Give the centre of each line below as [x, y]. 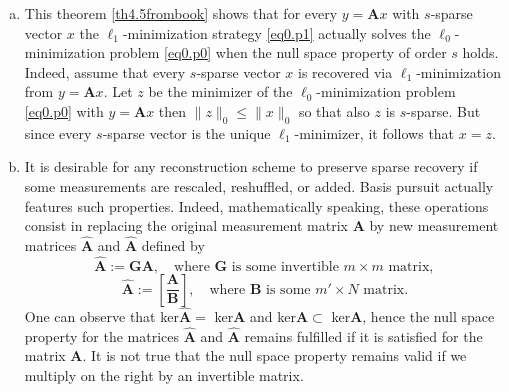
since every [58, 132]
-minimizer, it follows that [374, 132]
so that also [334, 110]
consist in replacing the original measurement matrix [186, 225]
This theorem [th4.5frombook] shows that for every [181, 13]
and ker [272, 315]
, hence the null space [428, 315]
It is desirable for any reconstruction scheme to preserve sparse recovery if [251, 166]
